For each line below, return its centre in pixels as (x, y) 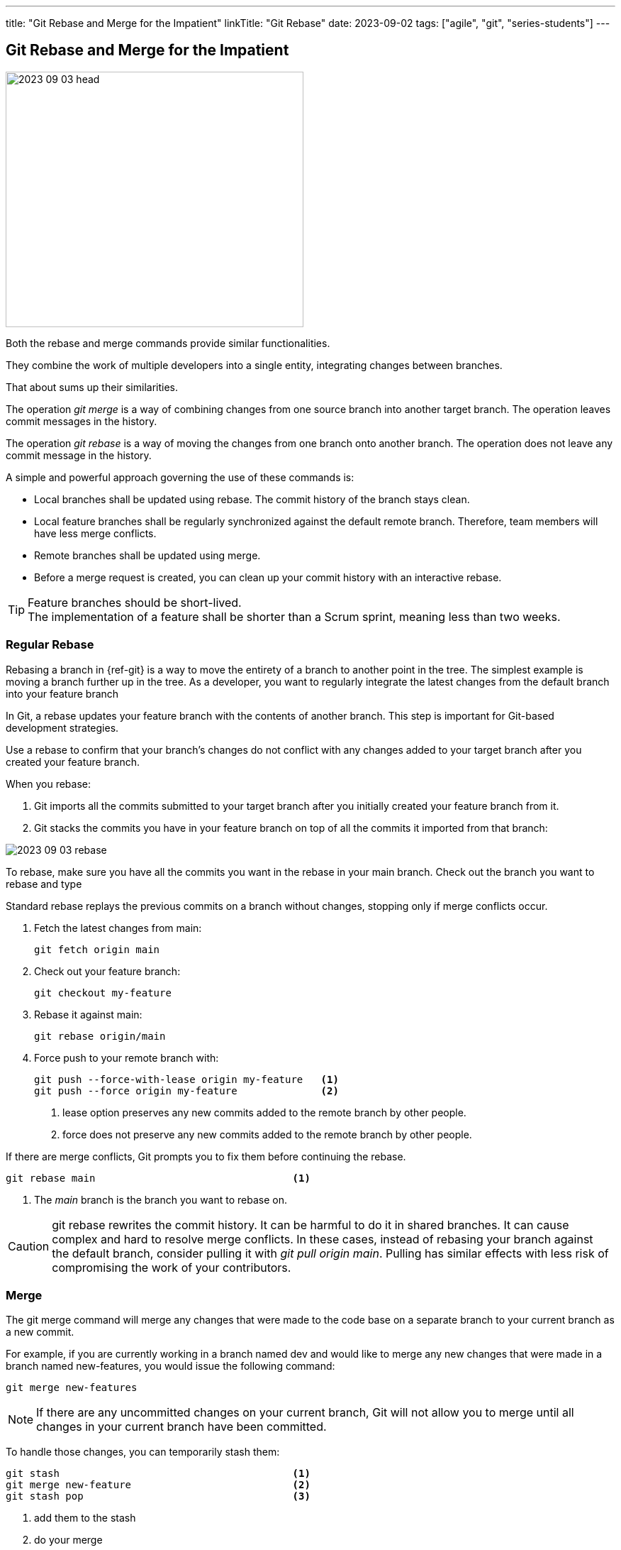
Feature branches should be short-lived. (135, 602)
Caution (29, 1246)
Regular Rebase (50, 645)
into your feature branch (62, 693)
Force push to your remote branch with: (127, 1057)
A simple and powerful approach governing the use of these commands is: (180, 477)
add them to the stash (85, 1518)
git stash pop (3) (158, 1496)
